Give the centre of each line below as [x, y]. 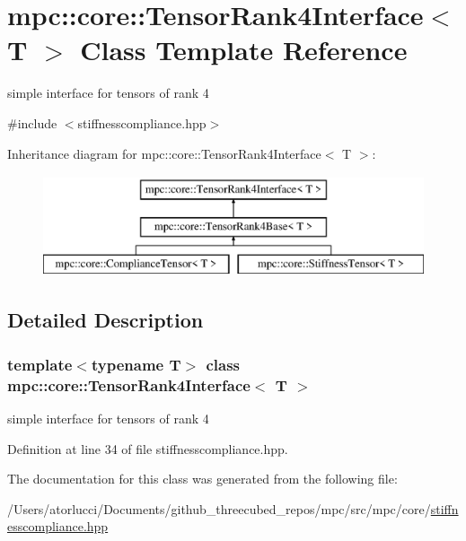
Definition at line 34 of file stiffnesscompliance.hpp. [148, 448]
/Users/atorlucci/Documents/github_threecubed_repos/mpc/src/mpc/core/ [219, 508]
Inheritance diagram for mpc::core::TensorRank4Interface [164, 153]
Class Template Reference [244, 50]
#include [32, 122]
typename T [136, 364]
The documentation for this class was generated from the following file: [202, 479]
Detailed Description [106, 320]
